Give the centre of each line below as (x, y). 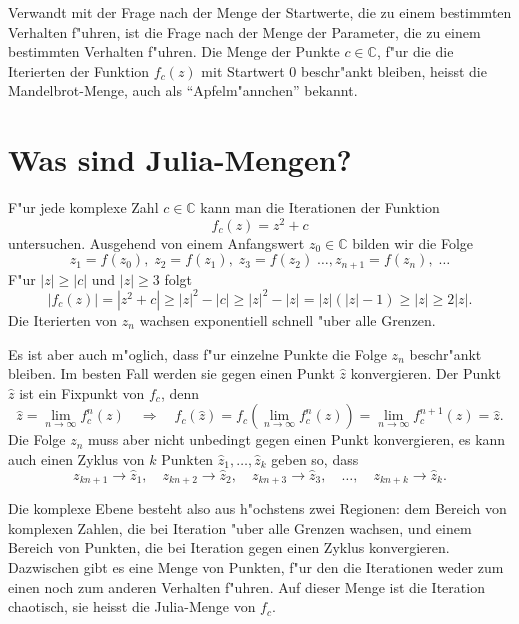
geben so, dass (315, 458)
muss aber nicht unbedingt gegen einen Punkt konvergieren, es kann (297, 439)
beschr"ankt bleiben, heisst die (393, 70)
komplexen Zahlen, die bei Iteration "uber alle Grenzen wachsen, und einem (240, 527)
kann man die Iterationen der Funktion (320, 207)
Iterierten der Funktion (79, 70)
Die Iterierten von (63, 319)
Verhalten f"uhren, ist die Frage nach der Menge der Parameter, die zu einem (244, 31)
